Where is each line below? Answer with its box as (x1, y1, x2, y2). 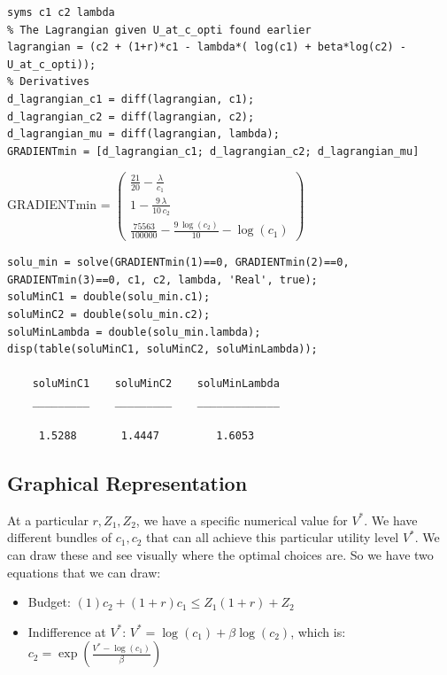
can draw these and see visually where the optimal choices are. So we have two (7, 546, 434, 564)
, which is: (290, 622, 346, 640)
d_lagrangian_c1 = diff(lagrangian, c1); (7, 92, 255, 105)
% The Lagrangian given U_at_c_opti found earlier (7, 23, 312, 36)
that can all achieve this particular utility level (146, 528, 399, 547)
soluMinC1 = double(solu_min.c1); (7, 291, 211, 304)
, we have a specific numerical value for (135, 510, 348, 529)
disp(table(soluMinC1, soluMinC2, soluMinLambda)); (7, 343, 318, 356)
